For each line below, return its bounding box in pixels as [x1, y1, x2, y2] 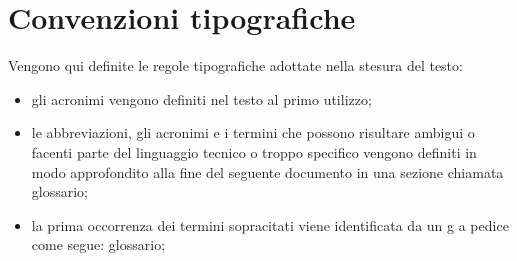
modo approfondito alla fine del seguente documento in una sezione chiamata [31, 161, 504, 182]
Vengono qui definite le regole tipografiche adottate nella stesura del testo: [8, 55, 463, 76]
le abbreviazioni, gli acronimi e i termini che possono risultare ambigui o [31, 122, 475, 143]
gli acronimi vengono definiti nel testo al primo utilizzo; [31, 88, 372, 109]
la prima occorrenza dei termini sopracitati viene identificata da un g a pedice [31, 214, 509, 235]
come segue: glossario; [31, 234, 166, 255]
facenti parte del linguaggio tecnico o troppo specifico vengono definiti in [31, 141, 477, 162]
